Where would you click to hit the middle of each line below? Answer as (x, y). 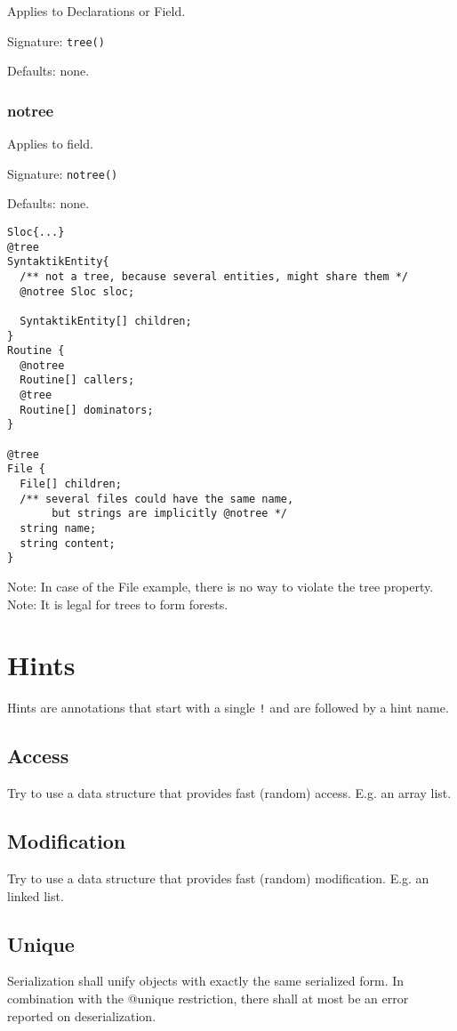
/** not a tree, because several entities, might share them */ (214, 276)
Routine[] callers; (77, 380)
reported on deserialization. (82, 1015)
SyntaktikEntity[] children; (106, 321)
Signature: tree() (56, 40)
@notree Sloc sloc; (77, 291)
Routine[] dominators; (87, 410)
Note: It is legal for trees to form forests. (118, 604)
